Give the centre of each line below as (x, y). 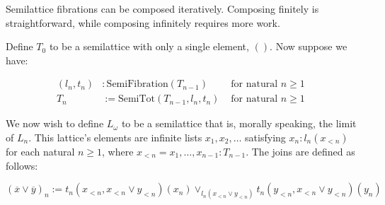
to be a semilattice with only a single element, (149, 46)
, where (118, 152)
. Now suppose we (309, 46)
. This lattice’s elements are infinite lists (115, 137)
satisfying (265, 137)
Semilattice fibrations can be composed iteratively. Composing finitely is (162, 8)
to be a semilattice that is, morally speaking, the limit (239, 123)
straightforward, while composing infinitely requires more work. (143, 22)
